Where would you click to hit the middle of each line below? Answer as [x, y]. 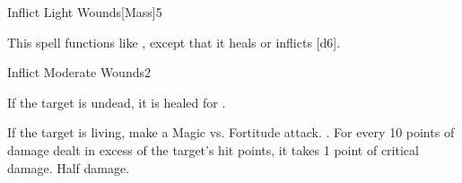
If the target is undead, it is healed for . [117, 102]
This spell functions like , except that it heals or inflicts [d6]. [174, 42]
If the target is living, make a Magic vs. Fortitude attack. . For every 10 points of [231, 132]
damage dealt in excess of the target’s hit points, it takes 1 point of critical [213, 149]
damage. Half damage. [69, 167]
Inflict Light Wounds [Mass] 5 [85, 12]
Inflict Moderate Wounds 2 [79, 72]
